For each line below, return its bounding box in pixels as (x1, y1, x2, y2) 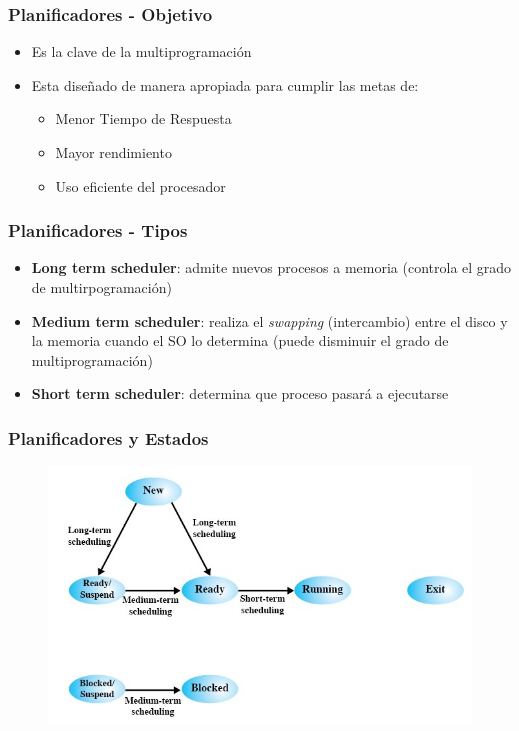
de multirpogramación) (31, 277, 172, 297)
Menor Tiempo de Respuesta (55, 108, 232, 129)
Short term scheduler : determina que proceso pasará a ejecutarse (31, 383, 449, 404)
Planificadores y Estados (8, 425, 209, 450)
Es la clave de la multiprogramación (31, 41, 252, 62)
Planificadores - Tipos (8, 218, 188, 243)
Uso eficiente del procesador (55, 175, 226, 196)
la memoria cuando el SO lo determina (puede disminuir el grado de (31, 330, 449, 351)
